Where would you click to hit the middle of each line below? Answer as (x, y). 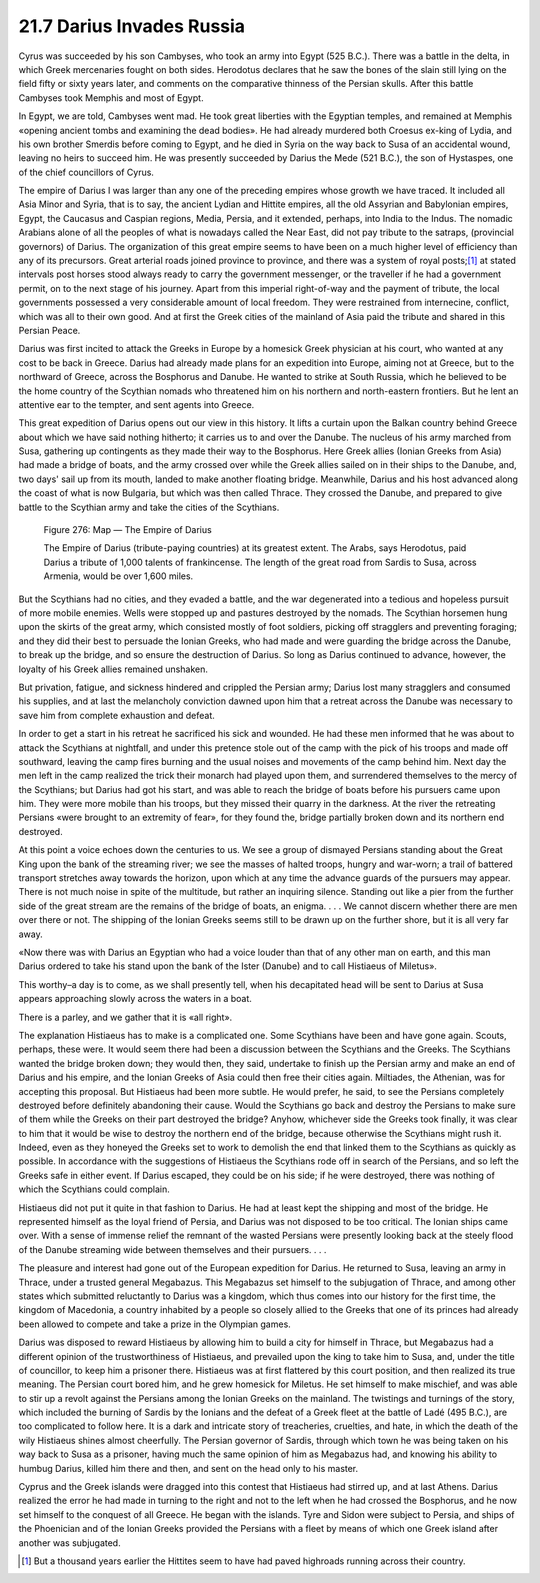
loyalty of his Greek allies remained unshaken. (113, 669)
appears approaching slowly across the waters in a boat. (135, 999)
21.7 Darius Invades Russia (131, 26)
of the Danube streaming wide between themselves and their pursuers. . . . (172, 1249)
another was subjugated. (69, 1542)
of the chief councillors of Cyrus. (86, 172)
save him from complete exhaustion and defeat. (116, 715)
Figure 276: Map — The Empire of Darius (127, 530)
